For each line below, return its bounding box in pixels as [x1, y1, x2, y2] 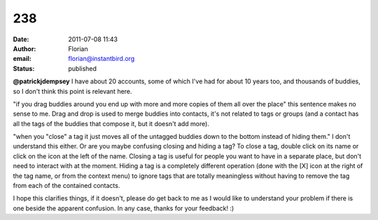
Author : [13, 44, 36, 53]
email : [13, 55, 31, 63]
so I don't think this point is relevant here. [13, 87, 132, 95]
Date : [13, 35, 29, 43]
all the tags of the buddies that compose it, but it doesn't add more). [13, 119, 210, 128]
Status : [13, 64, 35, 73]
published [68, 64, 97, 73]
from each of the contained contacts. [13, 181, 120, 190]
